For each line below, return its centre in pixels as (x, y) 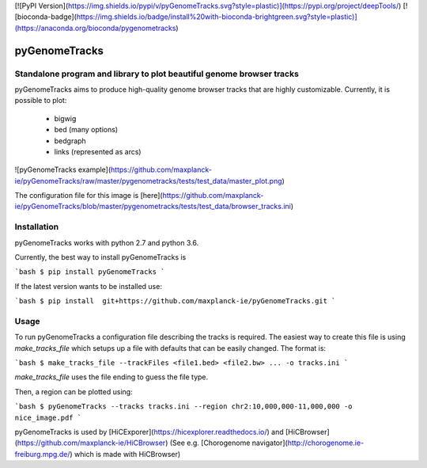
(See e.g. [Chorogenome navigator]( (229, 443)
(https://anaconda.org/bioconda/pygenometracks (95, 28)
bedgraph (70, 141)
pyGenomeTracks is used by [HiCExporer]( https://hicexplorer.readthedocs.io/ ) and (149, 432)
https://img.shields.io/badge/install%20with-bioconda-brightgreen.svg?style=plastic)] (217, 17)
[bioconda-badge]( (45, 17)
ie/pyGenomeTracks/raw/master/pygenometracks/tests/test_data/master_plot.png (148, 181)
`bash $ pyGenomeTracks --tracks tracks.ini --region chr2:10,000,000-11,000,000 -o (183, 407)
